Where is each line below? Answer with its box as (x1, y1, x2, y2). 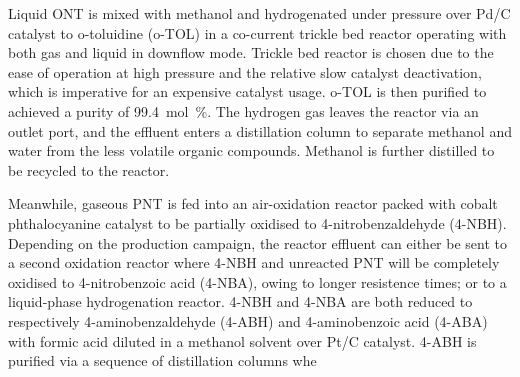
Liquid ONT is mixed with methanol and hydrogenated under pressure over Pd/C (8, 3, 511, 23)
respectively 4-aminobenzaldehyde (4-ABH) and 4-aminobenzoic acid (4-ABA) (8, 310, 488, 331)
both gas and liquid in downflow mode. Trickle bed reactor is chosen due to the (8, 42, 494, 63)
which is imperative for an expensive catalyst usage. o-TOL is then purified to (8, 81, 487, 102)
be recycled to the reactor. (8, 159, 170, 180)
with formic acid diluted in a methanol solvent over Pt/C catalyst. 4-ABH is (8, 330, 477, 351)
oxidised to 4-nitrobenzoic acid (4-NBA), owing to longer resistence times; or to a (8, 271, 507, 292)
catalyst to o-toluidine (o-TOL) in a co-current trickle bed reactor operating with (8, 22, 507, 43)
